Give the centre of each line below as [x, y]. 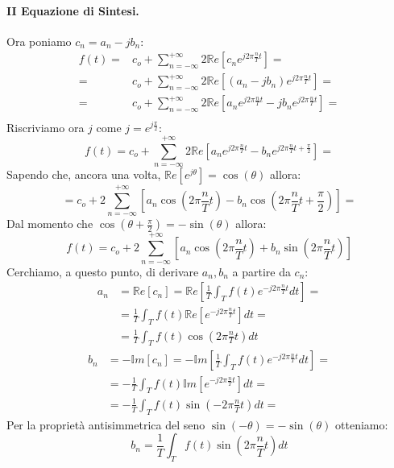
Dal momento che [50, 224]
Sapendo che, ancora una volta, [84, 174]
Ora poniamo [39, 41]
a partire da [261, 271]
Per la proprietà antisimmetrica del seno [106, 424]
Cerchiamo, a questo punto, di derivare [103, 271]
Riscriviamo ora [46, 127]
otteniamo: [362, 424]
